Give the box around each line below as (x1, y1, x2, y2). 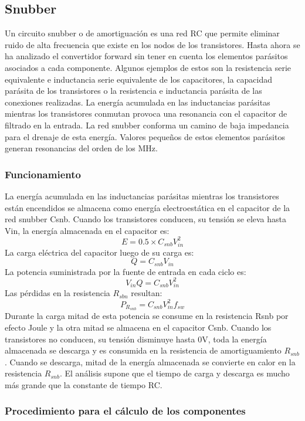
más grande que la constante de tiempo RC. (5, 378, 162, 391)
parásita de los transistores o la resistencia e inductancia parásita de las (5, 84, 262, 97)
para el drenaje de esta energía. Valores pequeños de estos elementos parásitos (5, 130, 285, 142)
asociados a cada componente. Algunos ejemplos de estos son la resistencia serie (5, 61, 292, 73)
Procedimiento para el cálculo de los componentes (5, 403, 246, 418)
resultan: (131, 287, 162, 299)
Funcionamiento (5, 167, 81, 181)
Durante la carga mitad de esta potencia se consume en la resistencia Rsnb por (5, 310, 289, 322)
